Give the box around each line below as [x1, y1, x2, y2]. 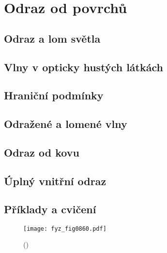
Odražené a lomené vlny [4, 116, 127, 131]
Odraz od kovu [4, 144, 79, 159]
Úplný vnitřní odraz [4, 173, 106, 188]
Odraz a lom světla [4, 31, 101, 46]
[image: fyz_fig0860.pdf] [23, 225, 106, 233]
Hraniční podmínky [4, 88, 104, 103]
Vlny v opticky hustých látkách [4, 59, 163, 74]
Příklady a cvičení [4, 202, 96, 217]
